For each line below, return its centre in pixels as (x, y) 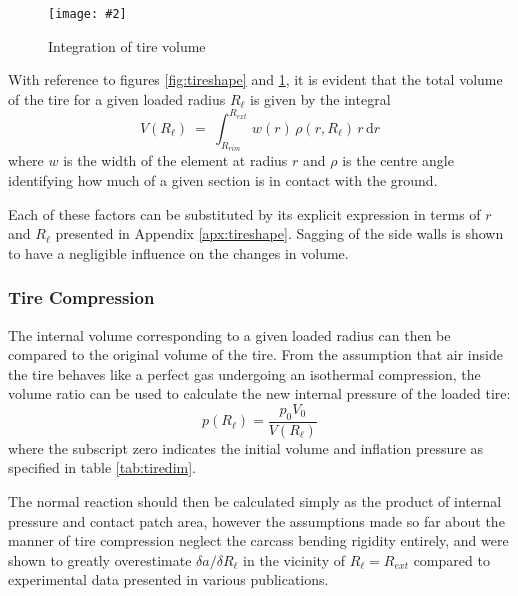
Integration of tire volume (127, 45)
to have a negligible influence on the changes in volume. (178, 252)
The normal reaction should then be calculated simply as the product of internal (255, 500)
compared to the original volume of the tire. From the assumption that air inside (255, 354)
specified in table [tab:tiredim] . (102, 467)
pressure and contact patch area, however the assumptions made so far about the (256, 520)
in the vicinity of (294, 559)
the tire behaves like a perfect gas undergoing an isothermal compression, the (244, 373)
